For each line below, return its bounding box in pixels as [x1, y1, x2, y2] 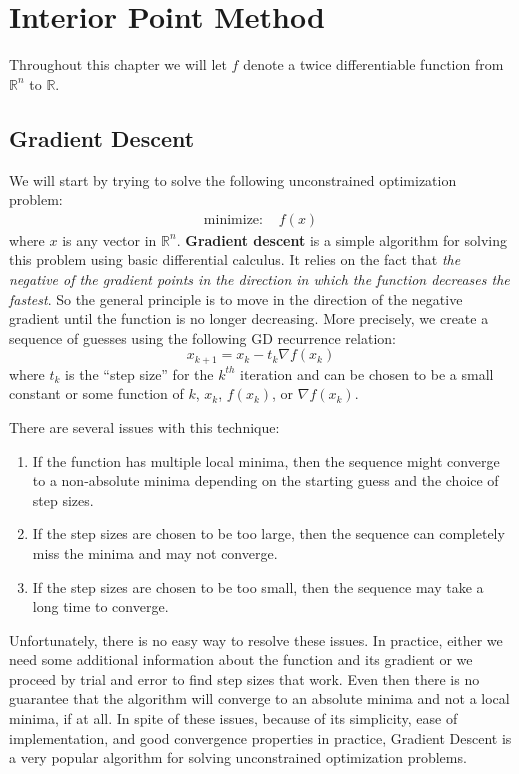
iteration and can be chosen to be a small [240, 363, 494, 384]
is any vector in [62, 229, 157, 250]
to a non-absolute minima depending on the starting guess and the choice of [32, 470, 499, 491]
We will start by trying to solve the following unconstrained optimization [9, 169, 457, 190]
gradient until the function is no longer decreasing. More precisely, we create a [9, 308, 489, 329]
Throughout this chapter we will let [9, 54, 227, 75]
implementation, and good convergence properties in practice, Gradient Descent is [9, 727, 512, 748]
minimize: [203, 212, 263, 227]
